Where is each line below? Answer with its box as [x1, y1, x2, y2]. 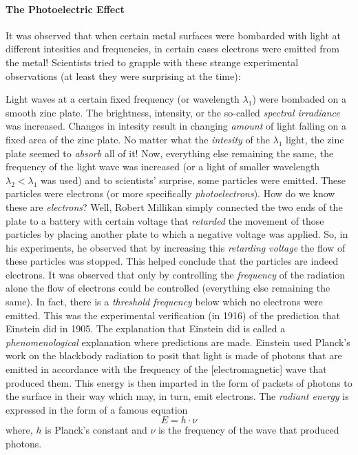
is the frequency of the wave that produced [158, 423, 339, 437]
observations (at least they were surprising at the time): [6, 68, 241, 83]
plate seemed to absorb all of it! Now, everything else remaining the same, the [6, 145, 334, 160]
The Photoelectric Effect [6, 1, 125, 16]
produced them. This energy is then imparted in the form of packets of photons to [6, 375, 352, 390]
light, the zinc [286, 132, 344, 146]
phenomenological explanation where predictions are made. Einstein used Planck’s [6, 334, 350, 349]
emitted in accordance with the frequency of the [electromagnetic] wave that [6, 362, 327, 376]
